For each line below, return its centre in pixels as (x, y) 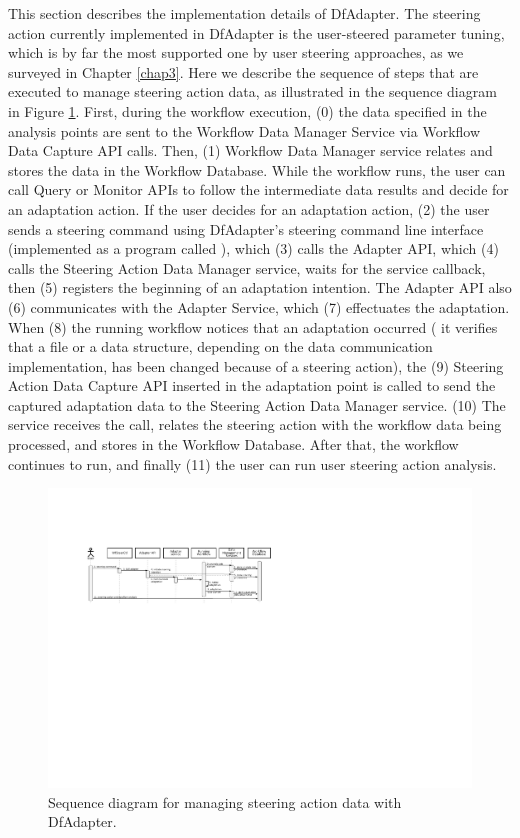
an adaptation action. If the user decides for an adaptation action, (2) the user (249, 208)
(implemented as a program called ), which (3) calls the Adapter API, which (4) (253, 248)
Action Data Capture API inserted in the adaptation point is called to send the (252, 385)
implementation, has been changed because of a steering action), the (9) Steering (256, 365)
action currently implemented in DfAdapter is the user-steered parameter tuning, (256, 32)
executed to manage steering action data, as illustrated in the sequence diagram (252, 91)
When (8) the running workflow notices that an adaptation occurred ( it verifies (253, 326)
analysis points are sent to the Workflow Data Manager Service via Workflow (244, 130)
